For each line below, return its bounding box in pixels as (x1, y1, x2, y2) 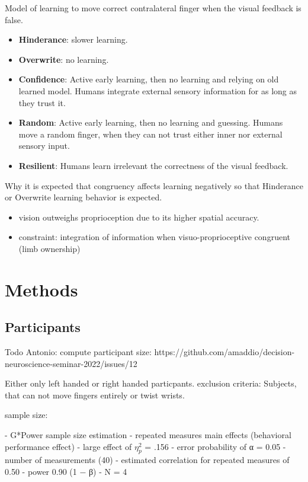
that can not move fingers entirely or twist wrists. (5, 388, 185, 401)
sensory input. (18, 139, 70, 152)
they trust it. (18, 96, 66, 108)
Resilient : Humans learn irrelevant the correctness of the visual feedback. (18, 159, 288, 171)
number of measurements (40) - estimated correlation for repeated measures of (5, 454, 290, 466)
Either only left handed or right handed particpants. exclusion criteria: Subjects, (5, 377, 297, 390)
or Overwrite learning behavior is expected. (5, 191, 162, 203)
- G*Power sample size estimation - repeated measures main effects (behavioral (5, 429, 291, 441)
